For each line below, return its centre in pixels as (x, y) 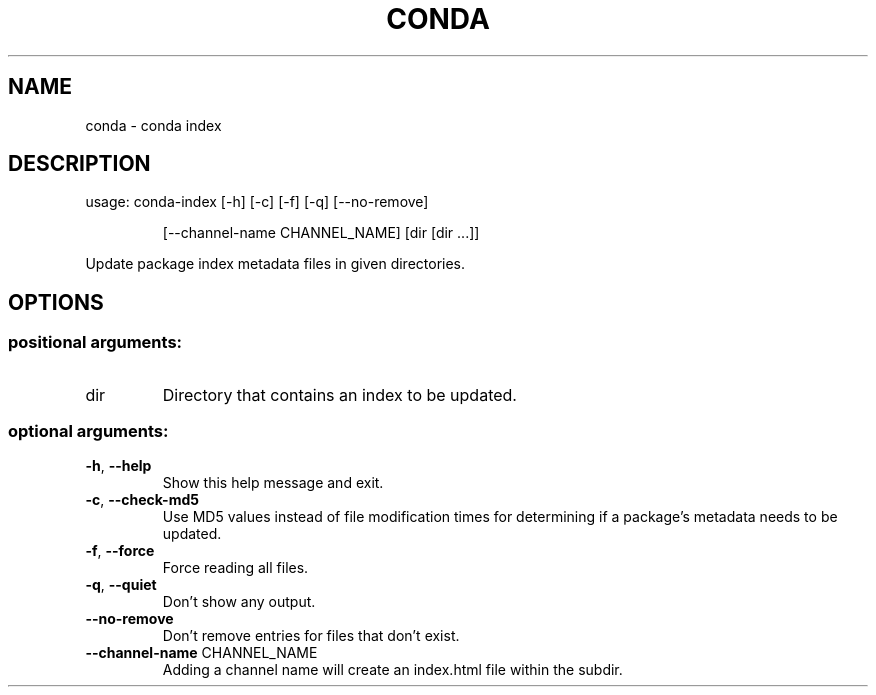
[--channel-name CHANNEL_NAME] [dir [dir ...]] (321, 233)
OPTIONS (56, 302)
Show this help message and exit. (273, 483)
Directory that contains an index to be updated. (339, 394)
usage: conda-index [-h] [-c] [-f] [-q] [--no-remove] (257, 202)
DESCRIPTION (79, 164)
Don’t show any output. (239, 602)
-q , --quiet (121, 585)
